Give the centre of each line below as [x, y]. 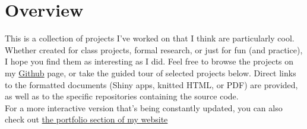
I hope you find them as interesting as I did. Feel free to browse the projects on [149, 61]
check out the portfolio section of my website [86, 119]
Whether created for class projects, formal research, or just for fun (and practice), [154, 49]
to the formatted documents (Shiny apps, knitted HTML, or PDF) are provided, [151, 84]
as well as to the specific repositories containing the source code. [122, 96]
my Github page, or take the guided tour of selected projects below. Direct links [151, 72]
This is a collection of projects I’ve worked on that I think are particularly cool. [150, 38]
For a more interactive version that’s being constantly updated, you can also [144, 107]
